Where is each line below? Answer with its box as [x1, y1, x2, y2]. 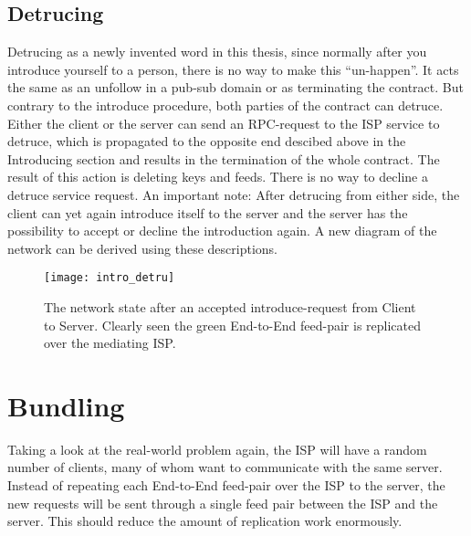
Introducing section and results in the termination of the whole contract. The [7, 149, 440, 168]
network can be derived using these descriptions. [7, 238, 277, 257]
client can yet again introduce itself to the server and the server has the [7, 203, 408, 222]
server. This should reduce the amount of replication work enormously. [7, 511, 403, 531]
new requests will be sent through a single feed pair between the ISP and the [7, 493, 438, 512]
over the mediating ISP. [44, 333, 176, 352]
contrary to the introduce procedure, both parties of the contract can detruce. [7, 95, 444, 114]
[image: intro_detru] [44, 271, 175, 285]
